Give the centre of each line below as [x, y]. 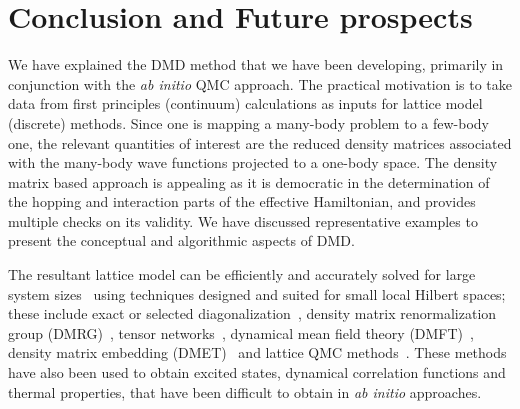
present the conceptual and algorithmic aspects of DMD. [181, 240]
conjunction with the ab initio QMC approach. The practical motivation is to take [260, 83]
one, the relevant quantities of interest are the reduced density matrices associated [260, 142]
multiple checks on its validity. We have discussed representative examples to [243, 220]
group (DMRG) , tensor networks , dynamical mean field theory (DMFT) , [241, 332]
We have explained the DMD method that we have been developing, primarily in [256, 64]
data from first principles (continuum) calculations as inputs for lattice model [245, 103]
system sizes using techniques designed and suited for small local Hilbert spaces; [257, 293]
